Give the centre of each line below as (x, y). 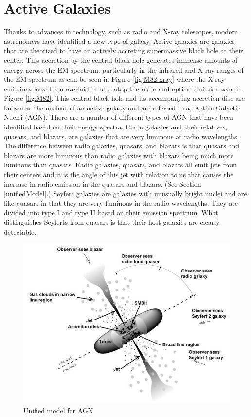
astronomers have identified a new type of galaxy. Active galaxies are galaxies (119, 41)
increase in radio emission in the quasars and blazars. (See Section (103, 184)
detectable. (20, 231)
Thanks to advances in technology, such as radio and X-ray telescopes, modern (121, 31)
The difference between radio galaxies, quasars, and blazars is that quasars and (122, 146)
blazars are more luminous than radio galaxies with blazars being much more (119, 155)
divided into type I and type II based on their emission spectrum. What (111, 212)
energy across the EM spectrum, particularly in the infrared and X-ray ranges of (124, 69)
